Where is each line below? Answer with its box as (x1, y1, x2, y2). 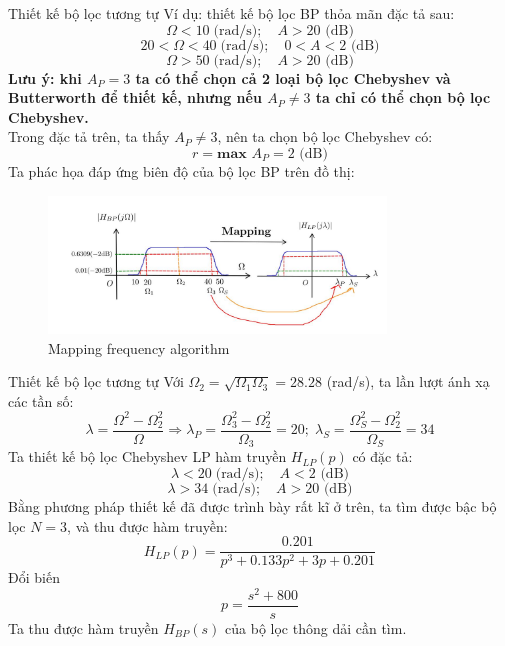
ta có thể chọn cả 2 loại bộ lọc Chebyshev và (135, 67, 451, 88)
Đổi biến (8, 567, 60, 588)
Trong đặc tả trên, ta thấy (8, 126, 170, 147)
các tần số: (8, 390, 74, 411)
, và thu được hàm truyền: (67, 515, 228, 536)
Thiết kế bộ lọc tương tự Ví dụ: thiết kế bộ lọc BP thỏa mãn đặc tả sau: (8, 3, 455, 23)
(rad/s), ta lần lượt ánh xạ (326, 371, 490, 392)
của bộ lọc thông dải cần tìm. (225, 617, 407, 638)
